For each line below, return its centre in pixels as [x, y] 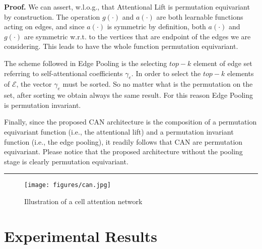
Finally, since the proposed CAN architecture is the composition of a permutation [130, 122]
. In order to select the [166, 73]
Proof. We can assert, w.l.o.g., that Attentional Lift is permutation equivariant [127, 7]
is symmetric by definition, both [156, 26]
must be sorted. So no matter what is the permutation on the [158, 84]
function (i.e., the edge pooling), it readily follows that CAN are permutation [123, 141]
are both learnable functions [200, 16]
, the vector [34, 84]
